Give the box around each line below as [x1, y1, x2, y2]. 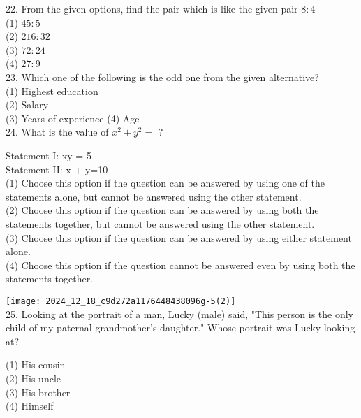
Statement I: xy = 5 [6, 147, 91, 162]
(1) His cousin [6, 357, 66, 372]
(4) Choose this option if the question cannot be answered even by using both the [6, 257, 355, 272]
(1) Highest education [6, 83, 98, 98]
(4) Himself [6, 398, 54, 413]
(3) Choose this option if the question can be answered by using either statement [6, 230, 352, 245]
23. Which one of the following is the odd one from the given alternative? [6, 69, 319, 84]
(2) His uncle [6, 370, 61, 385]
